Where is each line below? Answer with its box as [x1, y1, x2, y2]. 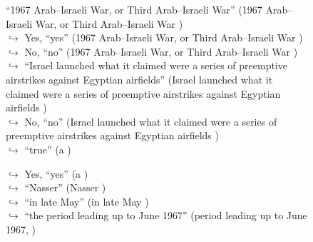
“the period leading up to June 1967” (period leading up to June [24, 208, 307, 223]
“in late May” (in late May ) [24, 193, 149, 208]
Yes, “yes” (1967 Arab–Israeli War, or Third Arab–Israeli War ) [24, 30, 303, 45]
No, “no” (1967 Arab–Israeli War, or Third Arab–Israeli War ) [24, 44, 298, 59]
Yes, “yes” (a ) [24, 166, 88, 181]
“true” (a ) [24, 141, 71, 156]
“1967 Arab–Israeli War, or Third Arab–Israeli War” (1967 [6, 2, 262, 16]
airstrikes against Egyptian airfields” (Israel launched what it [6, 71, 273, 86]
